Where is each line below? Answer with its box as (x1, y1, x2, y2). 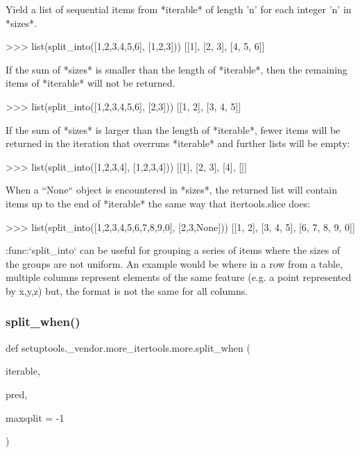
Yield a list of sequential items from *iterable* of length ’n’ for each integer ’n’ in (6, 2, 352, 16)
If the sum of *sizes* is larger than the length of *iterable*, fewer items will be (6, 122, 341, 137)
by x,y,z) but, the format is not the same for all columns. (6, 283, 248, 298)
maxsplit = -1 (6, 410, 65, 425)
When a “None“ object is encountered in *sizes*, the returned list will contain (6, 182, 337, 197)
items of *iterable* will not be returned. (6, 76, 175, 90)
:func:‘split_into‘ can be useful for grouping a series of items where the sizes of (6, 243, 341, 257)
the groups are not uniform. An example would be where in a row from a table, (6, 256, 343, 271)
